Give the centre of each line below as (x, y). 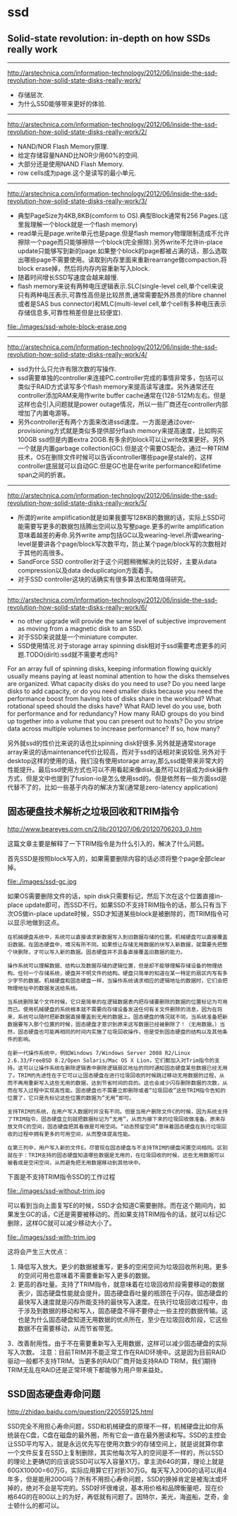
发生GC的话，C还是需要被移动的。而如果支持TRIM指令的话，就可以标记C (120, 1214)
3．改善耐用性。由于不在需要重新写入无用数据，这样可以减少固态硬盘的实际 (117, 1343)
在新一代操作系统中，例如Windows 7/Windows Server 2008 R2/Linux (99, 1053)
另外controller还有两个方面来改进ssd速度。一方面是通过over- (106, 422)
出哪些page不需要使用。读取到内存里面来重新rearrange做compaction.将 (122, 259)
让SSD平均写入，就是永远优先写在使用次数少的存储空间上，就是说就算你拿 (116, 1443)
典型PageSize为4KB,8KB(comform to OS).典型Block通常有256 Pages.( (120, 215)
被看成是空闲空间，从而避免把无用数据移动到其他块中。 (76, 1163)
